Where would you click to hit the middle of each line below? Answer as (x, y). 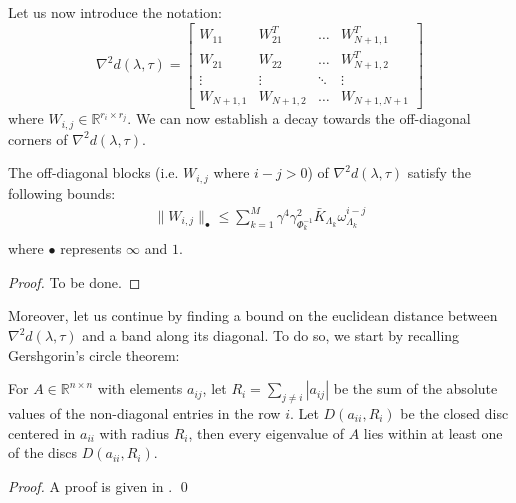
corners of (38, 138)
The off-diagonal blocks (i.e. (93, 172)
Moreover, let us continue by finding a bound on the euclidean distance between (253, 315)
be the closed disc (454, 413)
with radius (134, 432)
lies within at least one (433, 432)
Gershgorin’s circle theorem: (94, 354)
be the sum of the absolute (415, 388)
